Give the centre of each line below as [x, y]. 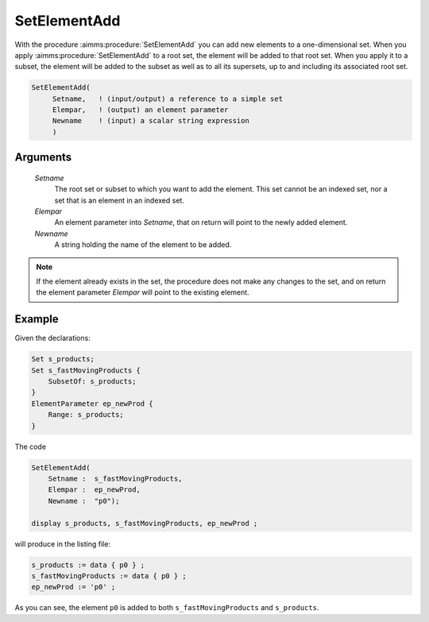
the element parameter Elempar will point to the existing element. [143, 292]
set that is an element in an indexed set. [119, 200]
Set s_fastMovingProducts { [86, 370]
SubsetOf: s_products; [92, 382]
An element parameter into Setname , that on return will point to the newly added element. [201, 222]
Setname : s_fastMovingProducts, [115, 478]
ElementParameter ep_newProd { [93, 404]
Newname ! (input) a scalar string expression [151, 121]
